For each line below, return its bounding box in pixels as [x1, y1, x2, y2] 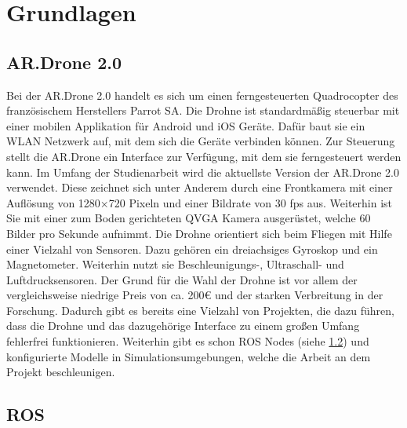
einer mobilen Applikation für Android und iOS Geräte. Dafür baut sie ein [6, 117, 365, 134]
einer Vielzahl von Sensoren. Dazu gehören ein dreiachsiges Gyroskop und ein [6, 240, 378, 257]
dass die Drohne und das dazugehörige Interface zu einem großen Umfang [6, 317, 360, 334]
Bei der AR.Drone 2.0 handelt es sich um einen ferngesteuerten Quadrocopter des [6, 86, 398, 103]
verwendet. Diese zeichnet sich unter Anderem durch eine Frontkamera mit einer [6, 179, 393, 196]
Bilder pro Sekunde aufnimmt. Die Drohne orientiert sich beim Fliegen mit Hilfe [6, 225, 392, 241]
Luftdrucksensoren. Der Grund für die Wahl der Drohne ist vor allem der [6, 271, 358, 287]
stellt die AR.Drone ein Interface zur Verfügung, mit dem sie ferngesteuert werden [6, 148, 402, 164]
